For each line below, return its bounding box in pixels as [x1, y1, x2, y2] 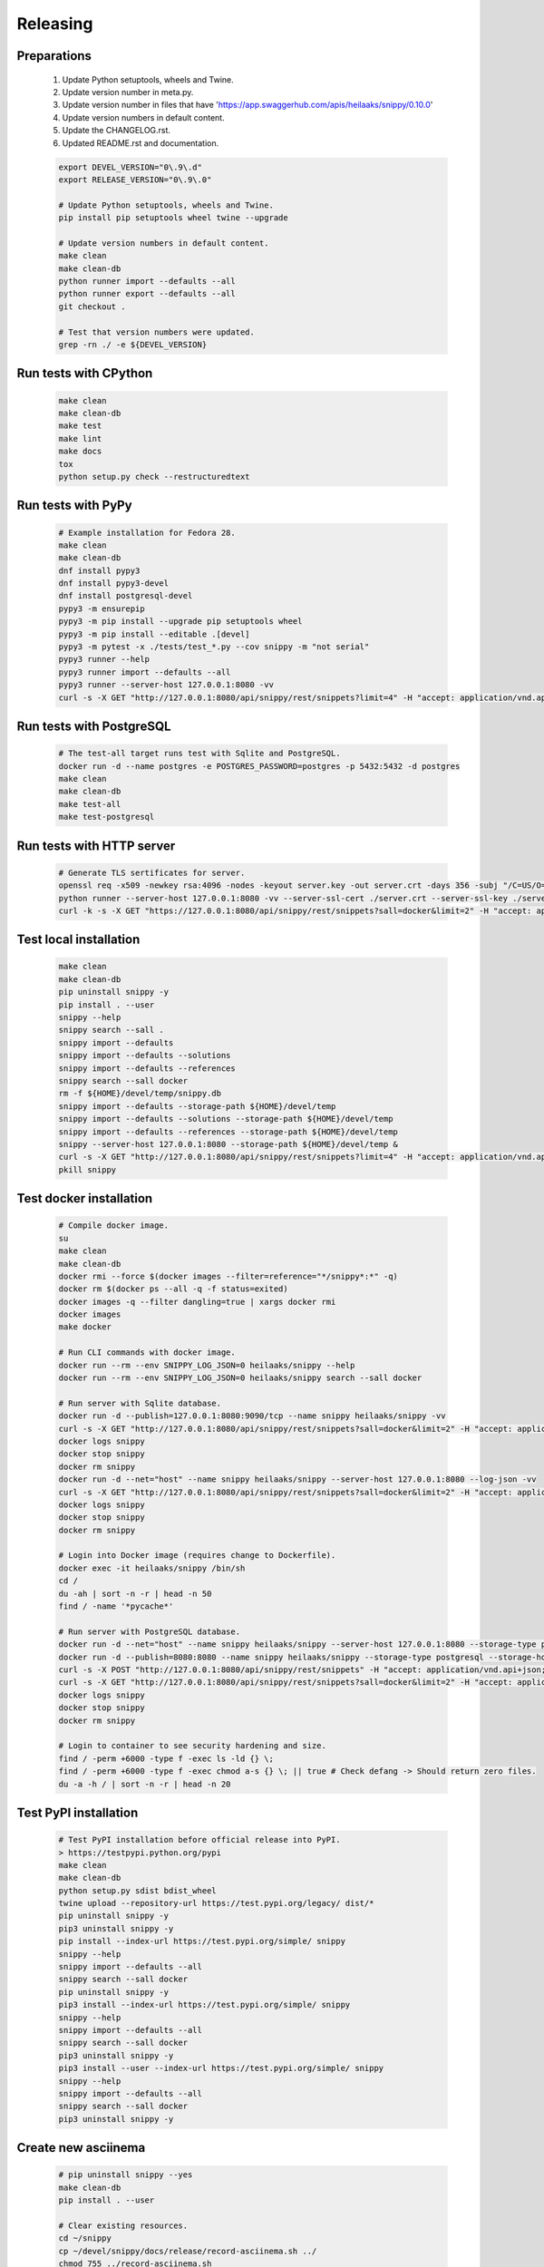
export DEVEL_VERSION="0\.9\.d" [58, 161, 203, 172]
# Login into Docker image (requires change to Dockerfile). [58, 1551, 336, 1561]
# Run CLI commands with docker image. [58, 1348, 236, 1357]
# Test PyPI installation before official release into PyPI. [58, 1834, 341, 1845]
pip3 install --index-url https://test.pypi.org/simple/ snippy [58, 1999, 351, 2010]
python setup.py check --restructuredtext [58, 472, 250, 482]
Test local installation [16, 932, 141, 948]
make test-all [58, 799, 121, 809]
